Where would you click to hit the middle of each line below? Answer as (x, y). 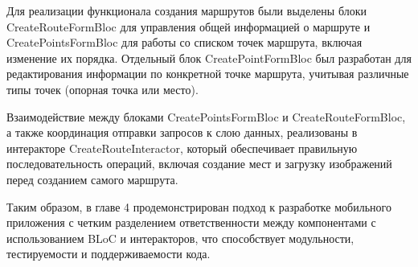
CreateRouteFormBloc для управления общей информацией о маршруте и (189, 26)
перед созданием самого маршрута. (92, 179)
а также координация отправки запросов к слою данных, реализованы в (182, 132)
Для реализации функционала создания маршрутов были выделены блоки (186, 10)
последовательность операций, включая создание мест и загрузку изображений (199, 164)
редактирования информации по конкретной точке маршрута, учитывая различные (208, 74)
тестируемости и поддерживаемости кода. (109, 254)
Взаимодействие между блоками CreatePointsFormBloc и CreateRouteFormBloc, (206, 116)
